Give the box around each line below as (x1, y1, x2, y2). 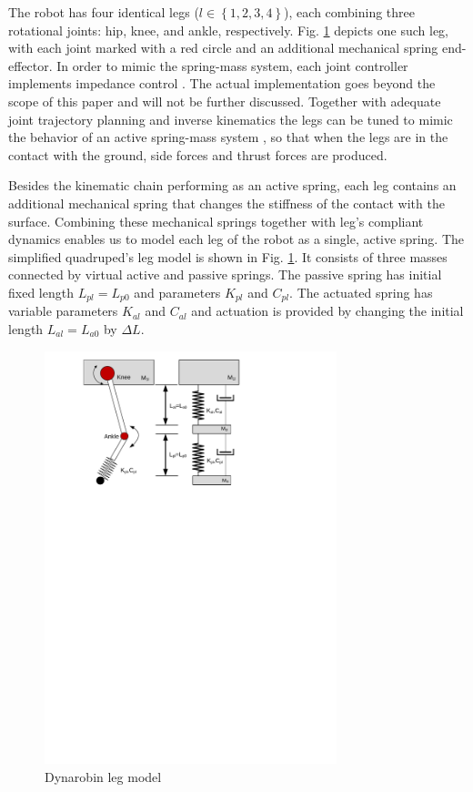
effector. (8, 56, 53, 75)
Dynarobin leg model (45, 767, 162, 787)
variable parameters (8, 301, 118, 320)
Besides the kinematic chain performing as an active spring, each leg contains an (8, 176, 457, 195)
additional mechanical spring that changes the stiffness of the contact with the (8, 193, 445, 212)
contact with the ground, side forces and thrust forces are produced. (8, 145, 387, 164)
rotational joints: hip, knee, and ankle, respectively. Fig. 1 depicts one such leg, (8, 20, 449, 39)
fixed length (8, 282, 74, 301)
